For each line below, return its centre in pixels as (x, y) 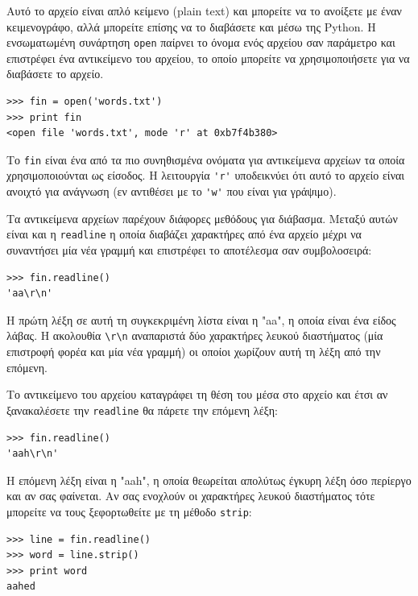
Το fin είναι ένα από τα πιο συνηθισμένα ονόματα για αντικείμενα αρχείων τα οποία (206, 159)
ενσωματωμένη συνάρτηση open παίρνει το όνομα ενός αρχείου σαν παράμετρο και (201, 42)
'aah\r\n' (33, 454)
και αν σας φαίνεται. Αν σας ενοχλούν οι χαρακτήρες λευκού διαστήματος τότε (191, 496)
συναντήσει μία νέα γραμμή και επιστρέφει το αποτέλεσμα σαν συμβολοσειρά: (189, 250)
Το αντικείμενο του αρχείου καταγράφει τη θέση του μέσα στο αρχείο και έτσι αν (197, 394)
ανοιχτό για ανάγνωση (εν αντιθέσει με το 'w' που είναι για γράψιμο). (172, 191)
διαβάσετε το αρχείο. (55, 74)
